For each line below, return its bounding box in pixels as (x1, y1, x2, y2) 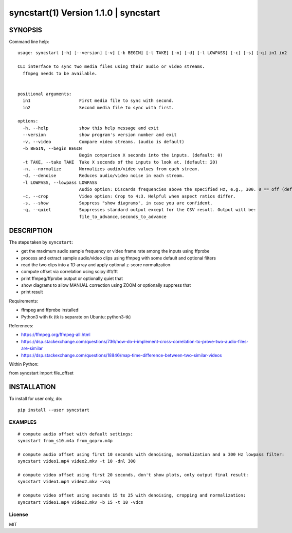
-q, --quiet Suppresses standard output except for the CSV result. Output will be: (22, 207, 256, 213)
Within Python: (9, 361, 39, 367)
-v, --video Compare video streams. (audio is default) (22, 139, 184, 144)
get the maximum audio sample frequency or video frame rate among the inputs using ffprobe (21, 248, 210, 254)
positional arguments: (18, 91, 72, 97)
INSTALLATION (9, 383, 56, 391)
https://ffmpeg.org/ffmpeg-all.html (21, 332, 91, 337)
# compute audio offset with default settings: (18, 431, 133, 436)
